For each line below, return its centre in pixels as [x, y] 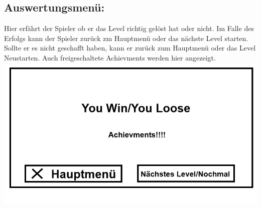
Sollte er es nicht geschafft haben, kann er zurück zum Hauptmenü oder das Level [130, 48]
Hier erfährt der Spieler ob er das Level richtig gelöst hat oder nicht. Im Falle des [129, 28]
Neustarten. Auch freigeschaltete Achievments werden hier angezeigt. [110, 57]
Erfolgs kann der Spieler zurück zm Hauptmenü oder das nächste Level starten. [126, 38]
